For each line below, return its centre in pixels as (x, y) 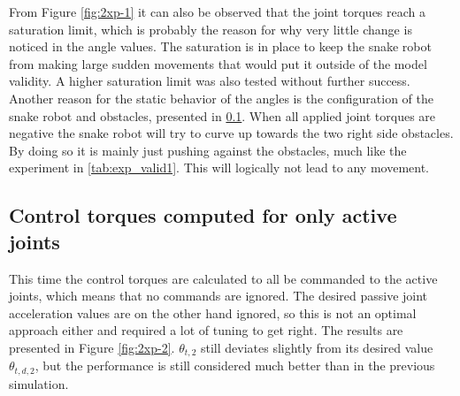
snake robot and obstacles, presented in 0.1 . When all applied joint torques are (222, 115)
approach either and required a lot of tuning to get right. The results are (206, 330)
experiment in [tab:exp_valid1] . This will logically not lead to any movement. (219, 168)
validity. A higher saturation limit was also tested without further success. (210, 81)
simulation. (39, 383)
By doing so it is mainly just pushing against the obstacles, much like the (208, 150)
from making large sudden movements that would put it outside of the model (218, 63)
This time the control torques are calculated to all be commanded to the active (223, 278)
